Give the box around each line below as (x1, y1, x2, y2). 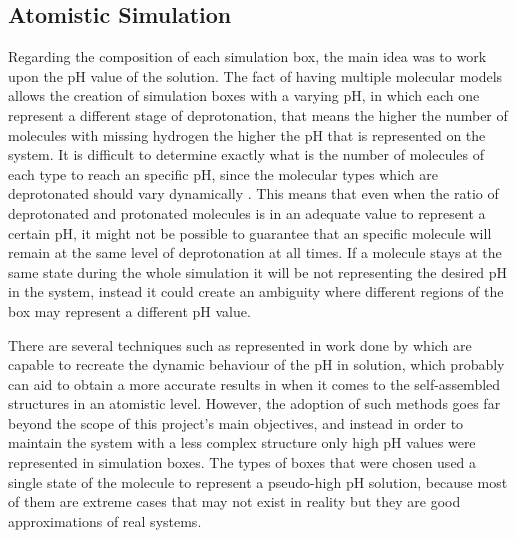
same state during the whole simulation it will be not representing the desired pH (8, 261, 508, 282)
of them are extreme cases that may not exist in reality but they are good (8, 491, 461, 512)
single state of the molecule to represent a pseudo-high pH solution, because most (8, 471, 508, 492)
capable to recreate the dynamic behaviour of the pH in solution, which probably (8, 354, 505, 375)
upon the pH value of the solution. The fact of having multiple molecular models (8, 65, 503, 86)
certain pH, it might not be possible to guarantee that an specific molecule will (8, 222, 492, 243)
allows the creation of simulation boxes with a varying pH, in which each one (8, 85, 480, 106)
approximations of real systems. (8, 510, 202, 531)
